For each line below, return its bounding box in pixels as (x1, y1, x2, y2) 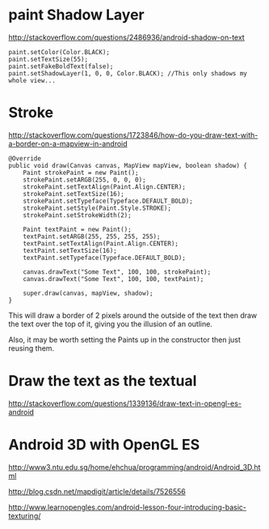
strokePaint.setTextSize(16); (23, 190, 125, 198)
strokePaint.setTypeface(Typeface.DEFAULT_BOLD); (23, 197, 194, 205)
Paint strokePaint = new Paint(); (23, 169, 139, 177)
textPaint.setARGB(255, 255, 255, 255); (23, 233, 161, 241)
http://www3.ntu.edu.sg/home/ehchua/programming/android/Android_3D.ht (8, 462, 261, 471)
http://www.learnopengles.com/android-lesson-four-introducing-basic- (8, 502, 247, 512)
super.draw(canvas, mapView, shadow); (23, 289, 153, 297)
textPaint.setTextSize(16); (23, 246, 117, 254)
